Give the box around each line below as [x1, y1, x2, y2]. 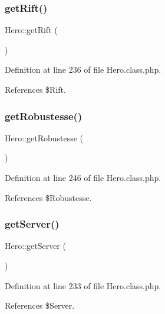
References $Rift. [5, 83, 66, 95]
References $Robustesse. [5, 191, 92, 203]
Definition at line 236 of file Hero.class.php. [5, 63, 161, 76]
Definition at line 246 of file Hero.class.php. [5, 171, 161, 183]
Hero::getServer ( [5, 239, 66, 252]
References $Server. [5, 299, 75, 312]
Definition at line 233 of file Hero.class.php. [5, 279, 161, 292]
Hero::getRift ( [5, 24, 58, 36]
